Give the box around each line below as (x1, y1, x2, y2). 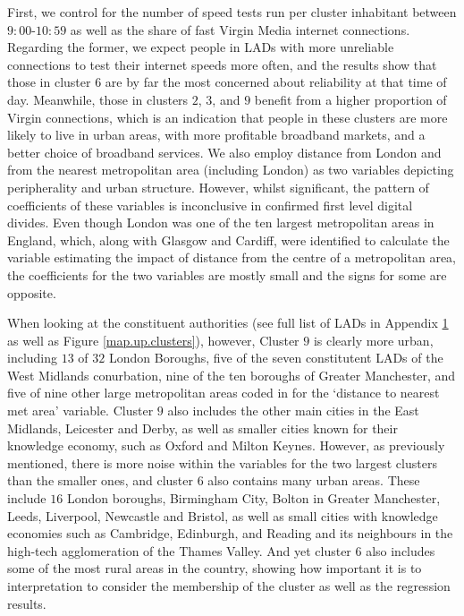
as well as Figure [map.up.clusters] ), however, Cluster (7, 330, 299, 349)
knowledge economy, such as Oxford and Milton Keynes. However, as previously (7, 436, 445, 455)
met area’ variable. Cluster (7, 401, 154, 420)
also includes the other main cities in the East (167, 401, 419, 420)
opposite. (7, 283, 56, 302)
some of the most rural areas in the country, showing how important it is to (7, 559, 422, 577)
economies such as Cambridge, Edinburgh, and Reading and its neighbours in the (7, 524, 453, 543)
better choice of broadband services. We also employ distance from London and (7, 142, 442, 161)
